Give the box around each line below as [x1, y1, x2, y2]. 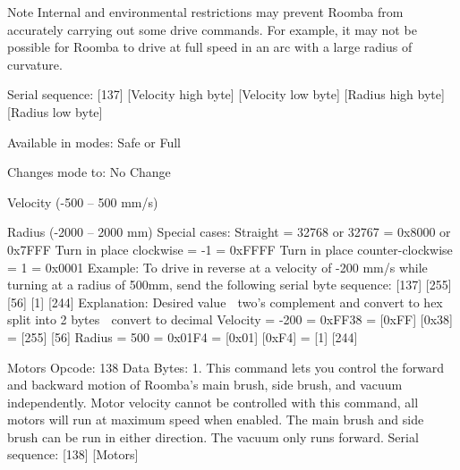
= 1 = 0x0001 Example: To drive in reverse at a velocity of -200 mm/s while [7, 257, 428, 276]
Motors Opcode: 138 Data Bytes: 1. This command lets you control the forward [7, 357, 445, 376]
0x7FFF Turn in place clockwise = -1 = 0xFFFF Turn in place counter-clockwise [7, 239, 453, 258]
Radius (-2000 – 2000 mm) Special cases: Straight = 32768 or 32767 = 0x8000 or [7, 222, 451, 241]
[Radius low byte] [7, 102, 103, 121]
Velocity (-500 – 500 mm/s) [7, 192, 158, 211]
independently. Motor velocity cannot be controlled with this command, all [7, 392, 419, 411]
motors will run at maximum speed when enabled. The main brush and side [7, 410, 424, 429]
